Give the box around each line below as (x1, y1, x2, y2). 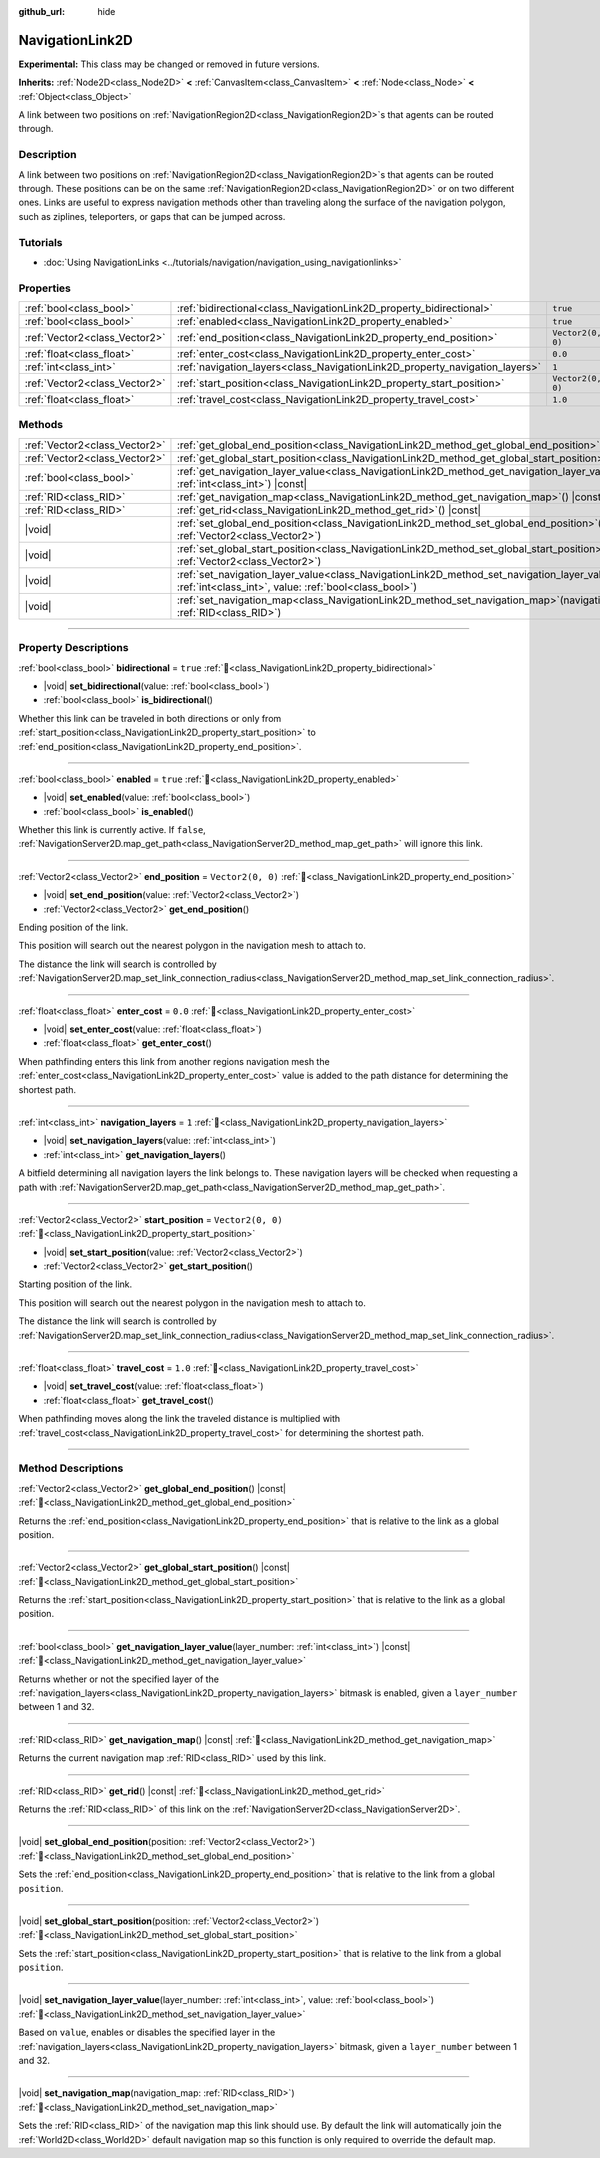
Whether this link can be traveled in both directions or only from (18, 712, 282, 724)
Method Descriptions (18, 1461, 124, 1475)
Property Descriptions (18, 641, 129, 655)
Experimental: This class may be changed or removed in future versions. (18, 58, 320, 70)
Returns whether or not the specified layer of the (18, 1673, 220, 1685)
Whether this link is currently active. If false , (18, 824, 207, 836)
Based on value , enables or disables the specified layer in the (18, 2026, 276, 2039)
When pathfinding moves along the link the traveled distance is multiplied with (18, 1413, 341, 1425)
